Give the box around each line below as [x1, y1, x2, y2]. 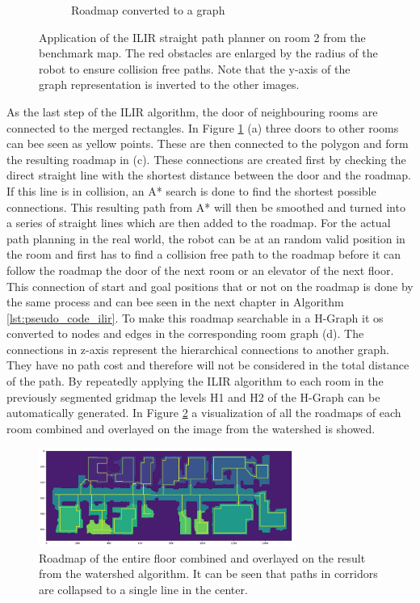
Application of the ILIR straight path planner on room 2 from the [39, 28, 366, 45]
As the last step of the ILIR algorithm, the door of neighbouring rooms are [6, 103, 378, 120]
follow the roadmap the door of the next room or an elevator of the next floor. [6, 261, 394, 278]
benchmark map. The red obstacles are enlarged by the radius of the [39, 44, 378, 61]
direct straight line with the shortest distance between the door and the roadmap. [6, 167, 412, 183]
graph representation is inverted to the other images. [39, 76, 300, 93]
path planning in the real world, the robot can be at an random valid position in [6, 230, 405, 247]
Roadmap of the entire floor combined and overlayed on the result [39, 549, 366, 566]
